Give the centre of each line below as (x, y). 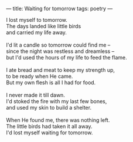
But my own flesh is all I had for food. (51, 82)
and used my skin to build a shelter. (49, 108)
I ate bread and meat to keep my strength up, (61, 70)
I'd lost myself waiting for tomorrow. (50, 133)
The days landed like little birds (44, 26)
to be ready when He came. (40, 76)
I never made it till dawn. (36, 95)
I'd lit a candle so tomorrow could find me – (58, 45)
